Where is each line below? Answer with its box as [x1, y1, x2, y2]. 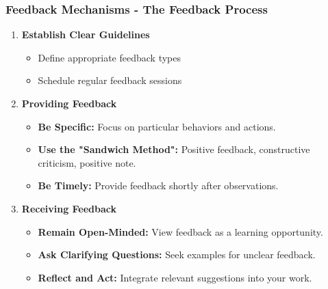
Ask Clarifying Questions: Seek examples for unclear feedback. [38, 247, 316, 262]
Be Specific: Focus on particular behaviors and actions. [38, 119, 276, 133]
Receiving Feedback [21, 201, 117, 215]
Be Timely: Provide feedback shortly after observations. [38, 178, 279, 193]
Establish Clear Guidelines [21, 27, 150, 42]
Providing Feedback [21, 96, 117, 110]
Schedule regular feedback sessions [38, 73, 182, 87]
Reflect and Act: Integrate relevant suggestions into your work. [38, 270, 312, 284]
